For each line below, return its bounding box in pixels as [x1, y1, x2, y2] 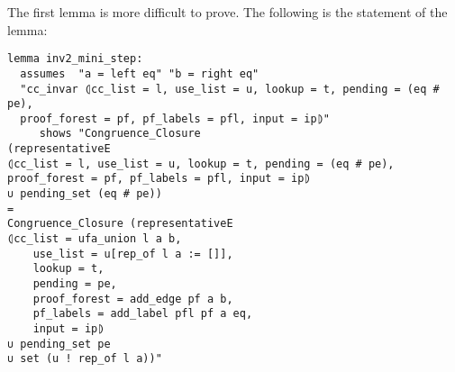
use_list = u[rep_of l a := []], [32, 247, 233, 260]
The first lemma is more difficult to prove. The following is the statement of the [7, 3, 448, 21]
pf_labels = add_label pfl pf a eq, [32, 307, 253, 321]
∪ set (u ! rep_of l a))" [7, 352, 162, 366]
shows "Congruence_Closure [39, 127, 201, 141]
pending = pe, [32, 277, 117, 291]
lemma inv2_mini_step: [7, 52, 143, 66]
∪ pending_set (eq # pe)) [7, 187, 162, 201]
